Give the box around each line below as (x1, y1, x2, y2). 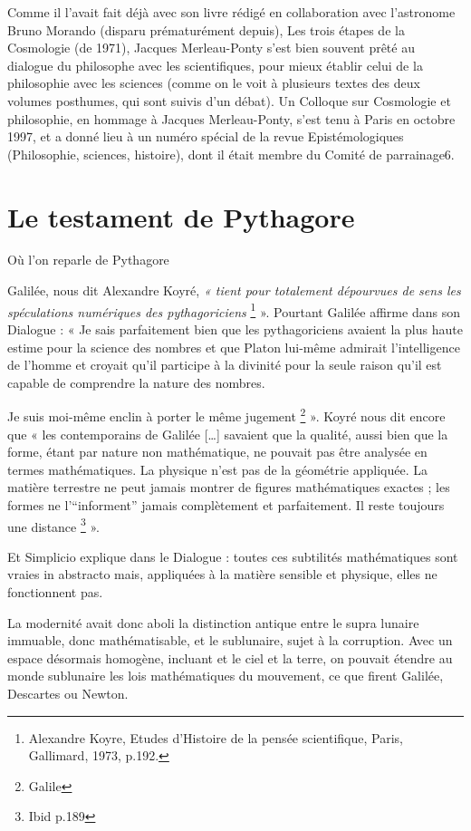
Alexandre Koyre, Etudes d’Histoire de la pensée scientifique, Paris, (28, 728, 403, 747)
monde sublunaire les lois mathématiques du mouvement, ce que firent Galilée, (7, 666, 444, 685)
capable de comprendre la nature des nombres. (7, 372, 265, 391)
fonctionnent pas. (7, 582, 103, 601)
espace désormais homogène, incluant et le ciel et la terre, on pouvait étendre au (7, 648, 453, 667)
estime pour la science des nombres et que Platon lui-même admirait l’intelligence (7, 337, 460, 356)
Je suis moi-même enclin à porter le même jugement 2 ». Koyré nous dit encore (7, 404, 446, 425)
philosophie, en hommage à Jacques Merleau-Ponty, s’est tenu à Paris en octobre (7, 109, 456, 128)
